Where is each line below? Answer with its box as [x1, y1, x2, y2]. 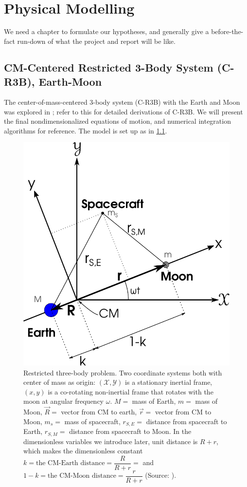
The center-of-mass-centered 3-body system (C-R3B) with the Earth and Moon [4, 96, 240, 107]
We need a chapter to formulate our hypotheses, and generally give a [4, 26, 209, 37]
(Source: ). [145, 470, 176, 480]
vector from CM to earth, [61, 407, 137, 417]
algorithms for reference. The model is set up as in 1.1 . [4, 125, 167, 135]
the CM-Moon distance [48, 472, 116, 480]
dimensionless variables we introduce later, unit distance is [23, 436, 198, 446]
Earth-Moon [38, 74, 102, 89]
